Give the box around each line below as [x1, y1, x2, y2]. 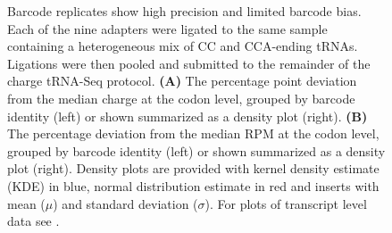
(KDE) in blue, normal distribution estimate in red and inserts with [7, 176, 379, 195]
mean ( [7, 194, 46, 212]
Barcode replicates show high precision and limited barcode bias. [7, 2, 362, 20]
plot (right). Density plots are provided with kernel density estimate [7, 159, 379, 178]
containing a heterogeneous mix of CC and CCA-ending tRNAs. [7, 37, 358, 55]
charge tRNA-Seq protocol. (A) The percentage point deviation [7, 71, 357, 90]
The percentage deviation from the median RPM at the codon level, [7, 124, 379, 143]
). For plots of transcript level [204, 194, 367, 212]
